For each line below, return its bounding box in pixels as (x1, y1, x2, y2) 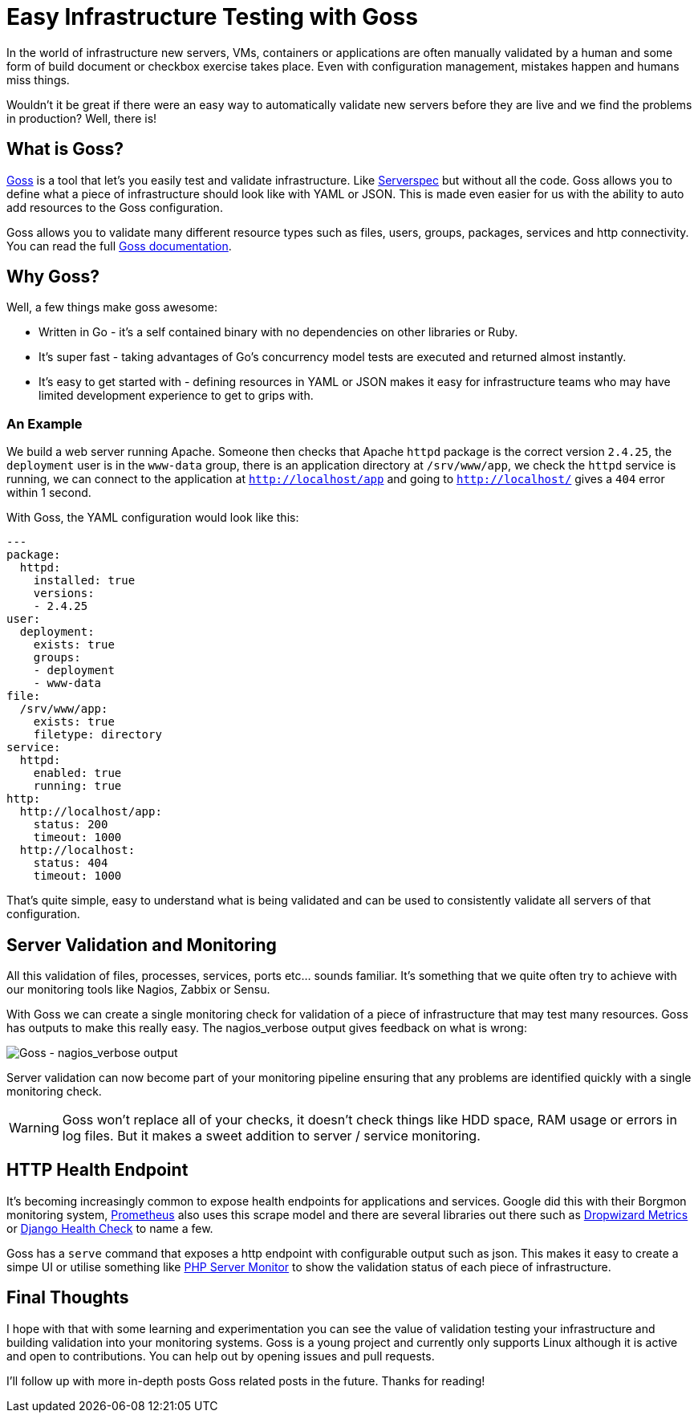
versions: (33, 587, 95, 600)
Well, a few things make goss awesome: (6, 300, 218, 315)
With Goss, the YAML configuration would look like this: (6, 510, 299, 525)
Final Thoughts (6, 1287, 129, 1308)
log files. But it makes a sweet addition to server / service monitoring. (62, 1128, 481, 1145)
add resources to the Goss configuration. (6, 200, 223, 214)
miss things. (6, 72, 70, 87)
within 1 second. (6, 486, 91, 500)
